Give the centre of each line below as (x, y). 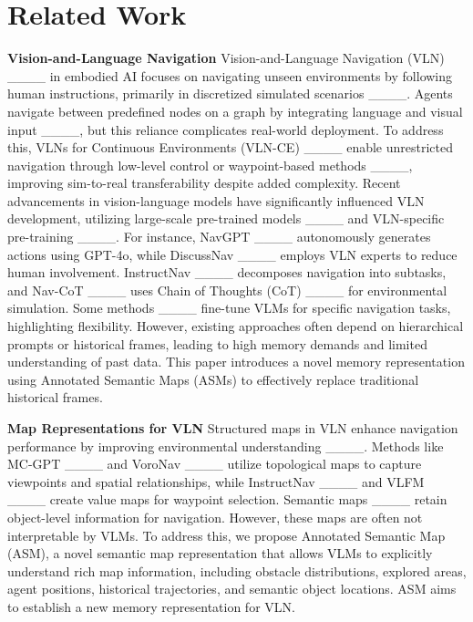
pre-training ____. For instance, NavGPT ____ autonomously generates (219, 237)
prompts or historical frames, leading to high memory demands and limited (217, 343)
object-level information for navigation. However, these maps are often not (215, 517)
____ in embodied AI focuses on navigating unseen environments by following (230, 75)
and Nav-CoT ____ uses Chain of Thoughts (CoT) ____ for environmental (227, 290)
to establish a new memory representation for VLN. (151, 606)
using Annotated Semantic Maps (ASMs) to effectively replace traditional (213, 379)
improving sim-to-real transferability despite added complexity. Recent (204, 183)
